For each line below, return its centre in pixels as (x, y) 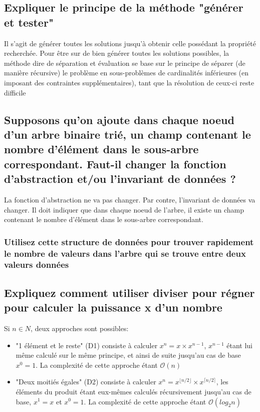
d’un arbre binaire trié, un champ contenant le (127, 134)
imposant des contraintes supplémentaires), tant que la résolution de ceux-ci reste (129, 82)
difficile (15, 92)
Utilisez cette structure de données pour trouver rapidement (129, 241)
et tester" (29, 22)
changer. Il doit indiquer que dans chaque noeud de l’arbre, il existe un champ (124, 209)
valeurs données (37, 265)
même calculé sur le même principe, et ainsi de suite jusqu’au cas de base (128, 355)
